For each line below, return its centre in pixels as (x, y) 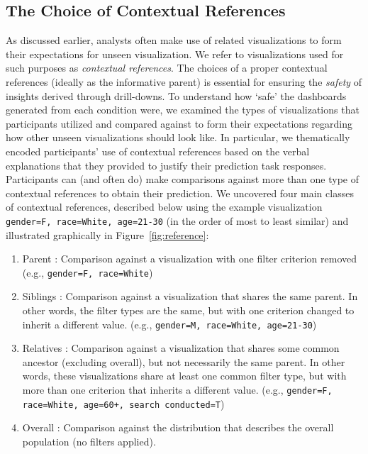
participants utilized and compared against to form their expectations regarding (179, 123)
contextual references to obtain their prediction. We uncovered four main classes (180, 193)
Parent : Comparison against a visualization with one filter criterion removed (190, 259)
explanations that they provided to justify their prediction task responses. (166, 165)
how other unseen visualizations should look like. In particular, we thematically (178, 137)
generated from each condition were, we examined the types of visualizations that (183, 110)
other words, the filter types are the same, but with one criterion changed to (188, 310)
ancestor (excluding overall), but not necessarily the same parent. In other (184, 361)
